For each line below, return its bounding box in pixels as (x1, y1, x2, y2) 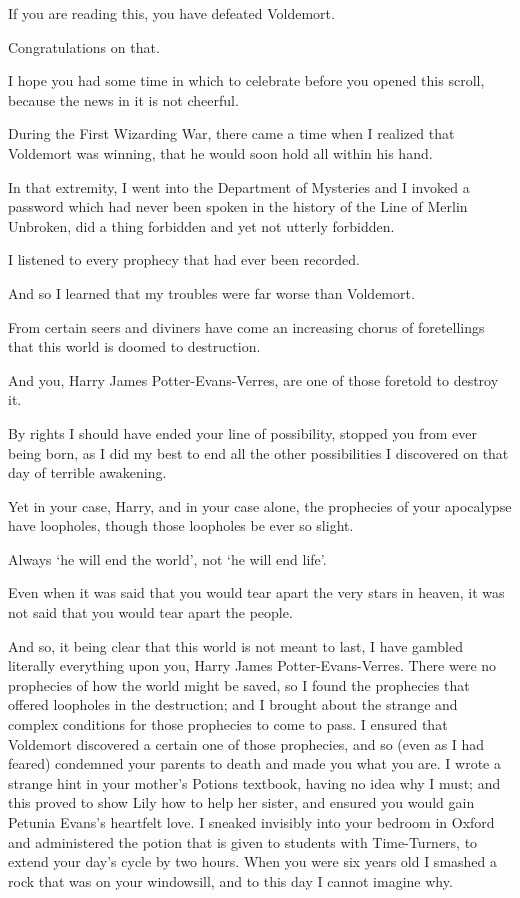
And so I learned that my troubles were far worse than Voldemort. (8, 282, 415, 303)
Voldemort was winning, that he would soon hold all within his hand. (8, 142, 433, 163)
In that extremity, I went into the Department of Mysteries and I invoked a (8, 176, 470, 197)
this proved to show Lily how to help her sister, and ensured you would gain (8, 792, 475, 813)
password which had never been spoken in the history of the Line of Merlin (8, 196, 468, 217)
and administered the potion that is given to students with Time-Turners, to (8, 831, 478, 852)
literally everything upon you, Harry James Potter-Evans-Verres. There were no (8, 655, 497, 676)
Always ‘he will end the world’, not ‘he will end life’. (8, 548, 327, 569)
